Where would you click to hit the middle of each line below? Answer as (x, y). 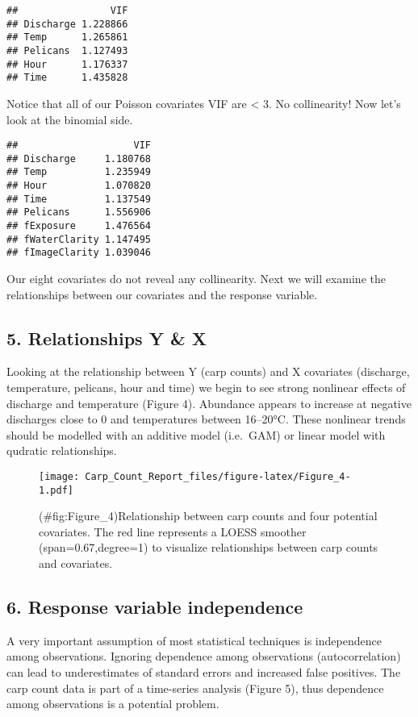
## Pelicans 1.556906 (79, 213)
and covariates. (76, 563)
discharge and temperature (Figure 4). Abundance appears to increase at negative (209, 403)
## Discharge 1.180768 (79, 158)
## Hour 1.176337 (67, 64)
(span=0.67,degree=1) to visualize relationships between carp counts (209, 547)
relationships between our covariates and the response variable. (162, 294)
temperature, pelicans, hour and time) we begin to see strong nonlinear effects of (206, 388)
